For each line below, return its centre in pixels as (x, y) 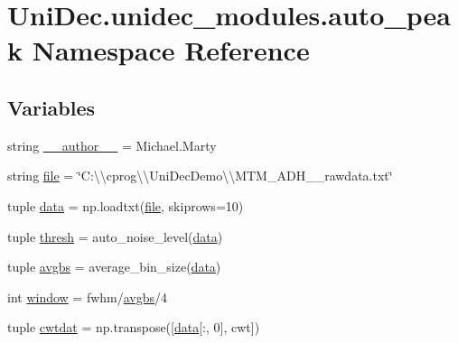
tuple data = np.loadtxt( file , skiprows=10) (126, 205)
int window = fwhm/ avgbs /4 (88, 297)
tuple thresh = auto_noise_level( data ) (115, 236)
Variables (51, 107)
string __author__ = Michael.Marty (112, 145)
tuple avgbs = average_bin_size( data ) (114, 267)
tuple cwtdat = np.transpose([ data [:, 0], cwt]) (134, 327)
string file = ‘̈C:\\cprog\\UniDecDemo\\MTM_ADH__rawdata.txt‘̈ (200, 176)
